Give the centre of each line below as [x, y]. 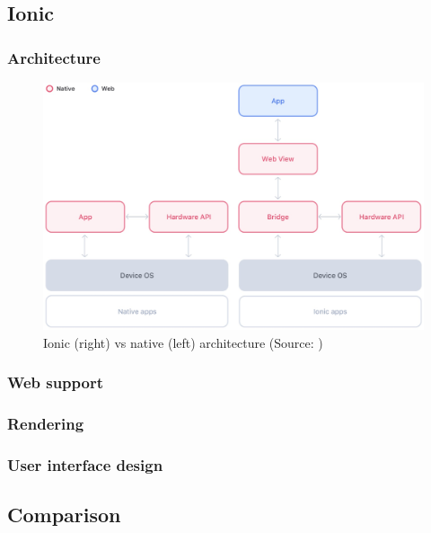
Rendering [46, 424]
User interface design [85, 465]
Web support [56, 382]
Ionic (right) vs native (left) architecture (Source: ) [183, 342]
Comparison [64, 515]
